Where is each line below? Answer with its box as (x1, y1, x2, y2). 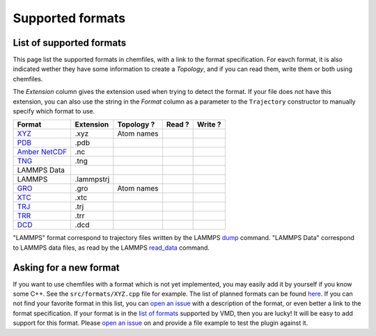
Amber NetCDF (17, 147, 68, 157)
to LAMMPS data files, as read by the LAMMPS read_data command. (13, 243, 210, 252)
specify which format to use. (13, 107, 95, 115)
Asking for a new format (13, 262, 120, 273)
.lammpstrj (75, 175, 110, 184)
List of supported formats (13, 37, 127, 49)
